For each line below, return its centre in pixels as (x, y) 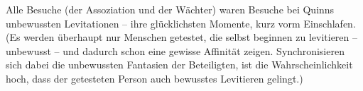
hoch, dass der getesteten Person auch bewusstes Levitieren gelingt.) (155, 78)
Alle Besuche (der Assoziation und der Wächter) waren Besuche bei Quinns (170, 9)
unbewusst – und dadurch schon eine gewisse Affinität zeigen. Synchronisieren (175, 50)
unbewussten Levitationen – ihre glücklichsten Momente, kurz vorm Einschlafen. (181, 23)
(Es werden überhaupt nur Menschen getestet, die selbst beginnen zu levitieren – (182, 37)
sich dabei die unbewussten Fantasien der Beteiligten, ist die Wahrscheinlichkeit (179, 65)
